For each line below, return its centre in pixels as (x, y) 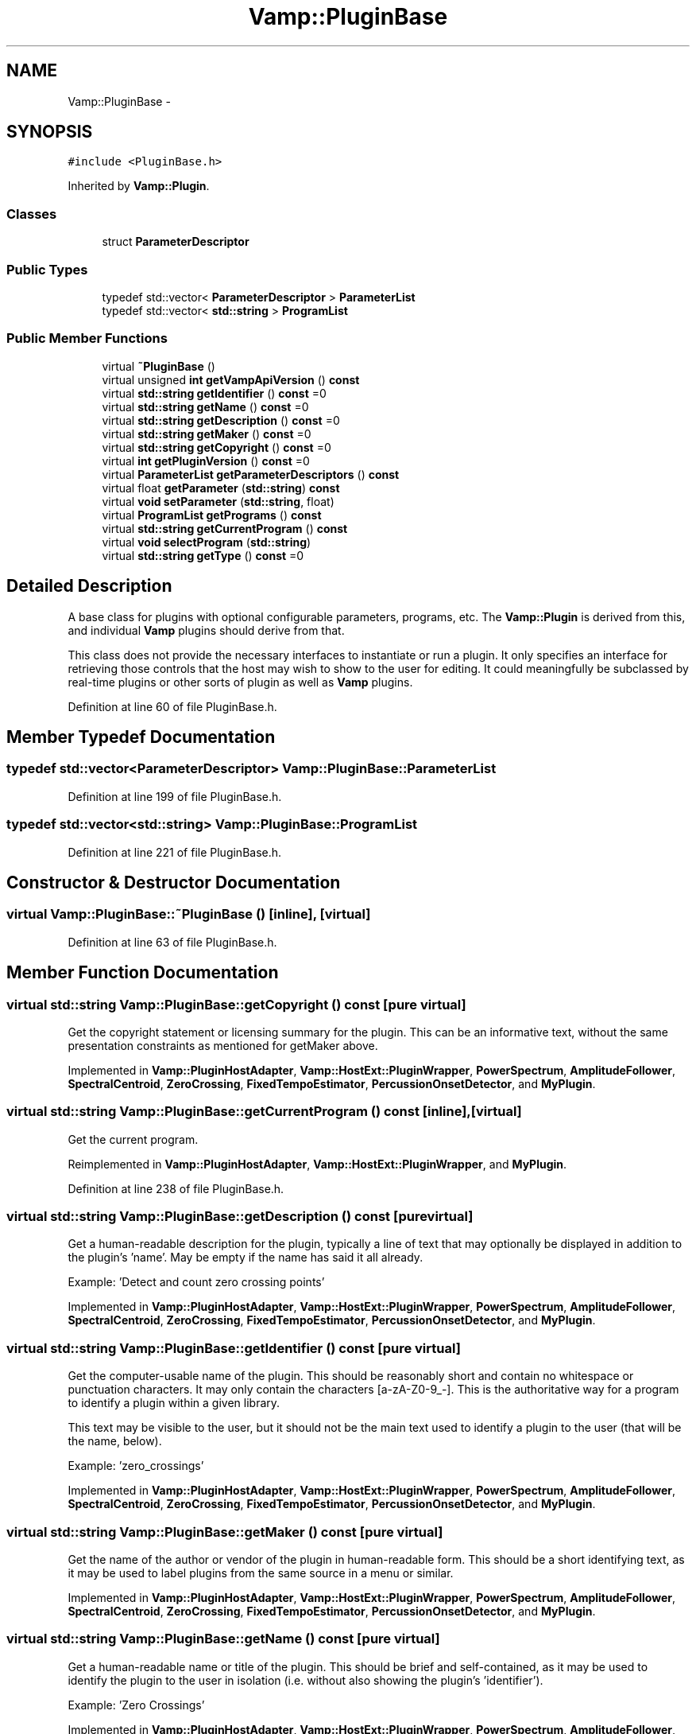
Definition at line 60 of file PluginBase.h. (172, 706)
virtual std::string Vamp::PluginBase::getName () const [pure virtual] (223, 1639)
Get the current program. (133, 1139)
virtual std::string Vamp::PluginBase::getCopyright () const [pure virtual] (236, 1004)
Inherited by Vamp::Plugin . (139, 186)
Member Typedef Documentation (141, 737)
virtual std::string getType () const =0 (203, 555)
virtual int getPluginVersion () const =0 (206, 461)
